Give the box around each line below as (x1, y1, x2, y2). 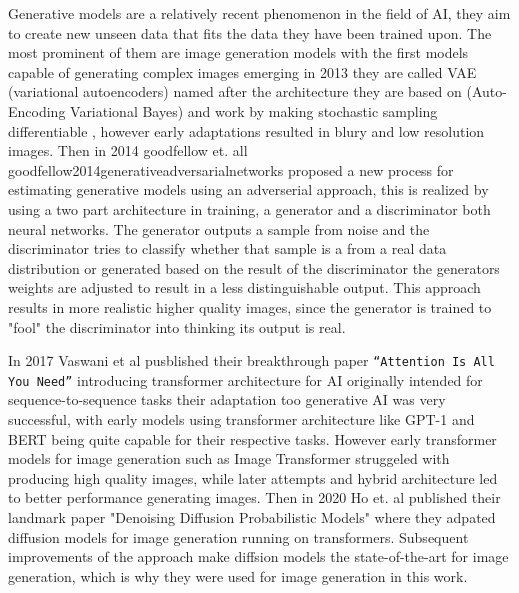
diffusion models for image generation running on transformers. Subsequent (8, 526, 469, 547)
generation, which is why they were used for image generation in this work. (8, 565, 468, 586)
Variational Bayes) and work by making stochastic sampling (70, 100, 438, 121)
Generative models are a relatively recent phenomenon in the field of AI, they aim (8, 3, 511, 23)
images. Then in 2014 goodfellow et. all (8, 140, 248, 161)
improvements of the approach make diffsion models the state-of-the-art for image (8, 546, 509, 567)
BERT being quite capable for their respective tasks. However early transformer (8, 428, 497, 449)
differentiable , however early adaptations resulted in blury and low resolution (8, 120, 485, 141)
